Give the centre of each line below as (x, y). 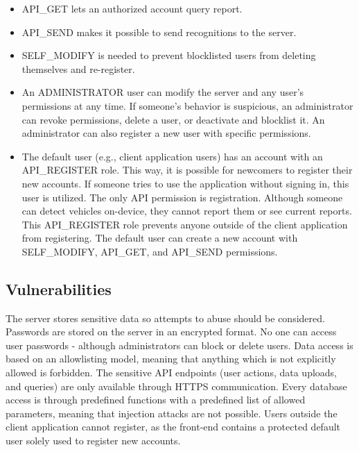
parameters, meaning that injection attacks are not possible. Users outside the (172, 413)
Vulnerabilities (59, 288)
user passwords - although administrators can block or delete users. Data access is (179, 345)
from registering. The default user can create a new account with (160, 238)
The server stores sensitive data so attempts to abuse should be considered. (165, 318)
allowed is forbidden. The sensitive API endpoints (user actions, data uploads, (172, 373)
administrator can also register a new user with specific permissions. (166, 133)
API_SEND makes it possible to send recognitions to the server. (159, 32)
